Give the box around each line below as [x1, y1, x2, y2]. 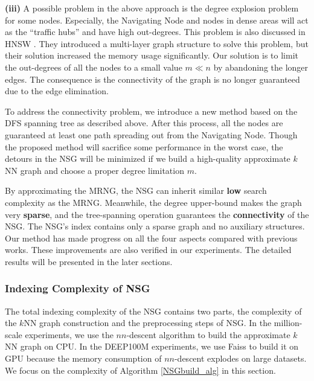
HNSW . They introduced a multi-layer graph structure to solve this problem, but [5, 37, 309, 50]
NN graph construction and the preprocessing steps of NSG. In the [24, 316, 272, 329]
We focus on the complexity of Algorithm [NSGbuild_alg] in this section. [5, 363, 276, 376]
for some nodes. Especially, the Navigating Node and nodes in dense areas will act [5, 13, 309, 26]
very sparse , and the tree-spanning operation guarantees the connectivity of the [5, 208, 309, 220]
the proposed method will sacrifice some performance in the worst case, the [5, 140, 283, 153]
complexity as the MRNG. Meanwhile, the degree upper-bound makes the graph [5, 196, 302, 208]
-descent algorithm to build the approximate [126, 328, 290, 341]
